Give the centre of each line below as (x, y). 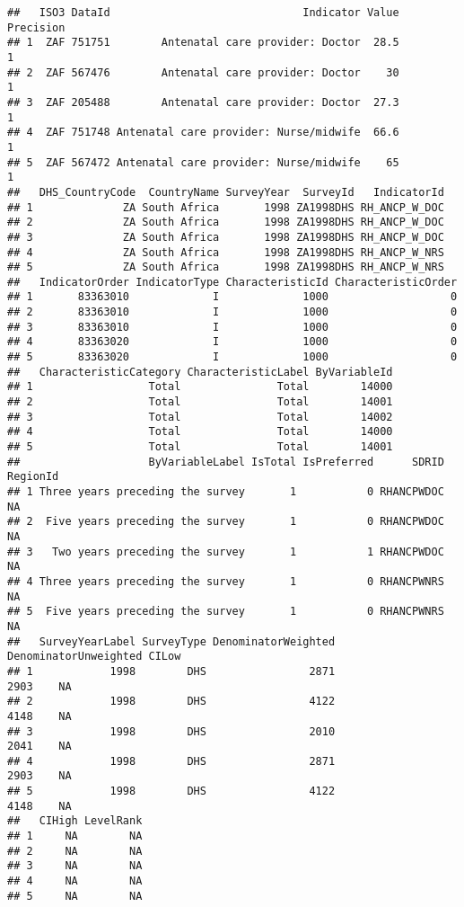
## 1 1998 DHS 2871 (171, 671)
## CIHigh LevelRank (75, 821)
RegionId (33, 477)
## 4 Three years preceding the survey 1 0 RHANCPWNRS (226, 581)
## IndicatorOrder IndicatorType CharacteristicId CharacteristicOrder (232, 282)
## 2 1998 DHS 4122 (171, 702)
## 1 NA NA (75, 836)
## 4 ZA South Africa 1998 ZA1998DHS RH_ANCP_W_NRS (226, 252)
